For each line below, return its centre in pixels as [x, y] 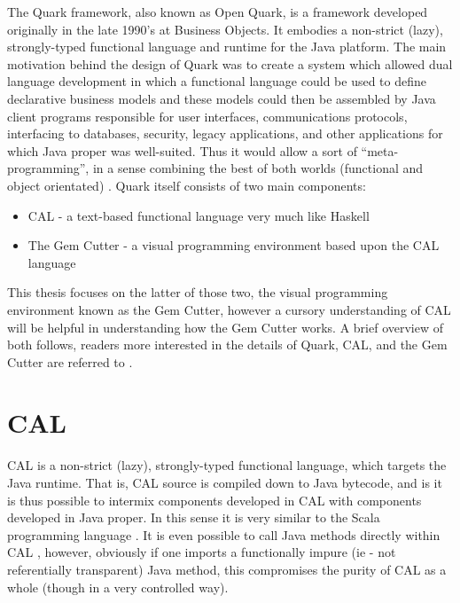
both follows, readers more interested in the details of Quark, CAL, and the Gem [227, 345]
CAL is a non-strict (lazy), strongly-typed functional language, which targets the [227, 465]
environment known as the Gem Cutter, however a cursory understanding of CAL [229, 309]
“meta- [380, 150]
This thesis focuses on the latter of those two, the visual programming [198, 292]
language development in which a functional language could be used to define [217, 81]
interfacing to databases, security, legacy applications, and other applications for [225, 133]
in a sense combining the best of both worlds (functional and [258, 168]
